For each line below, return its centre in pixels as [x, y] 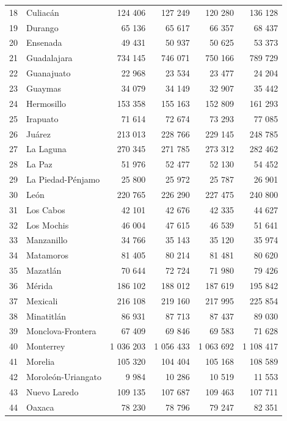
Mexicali [42, 300]
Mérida [40, 285]
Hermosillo [46, 103]
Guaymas [44, 88]
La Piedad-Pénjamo [63, 179]
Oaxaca [40, 407]
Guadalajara [49, 58]
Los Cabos [46, 209]
